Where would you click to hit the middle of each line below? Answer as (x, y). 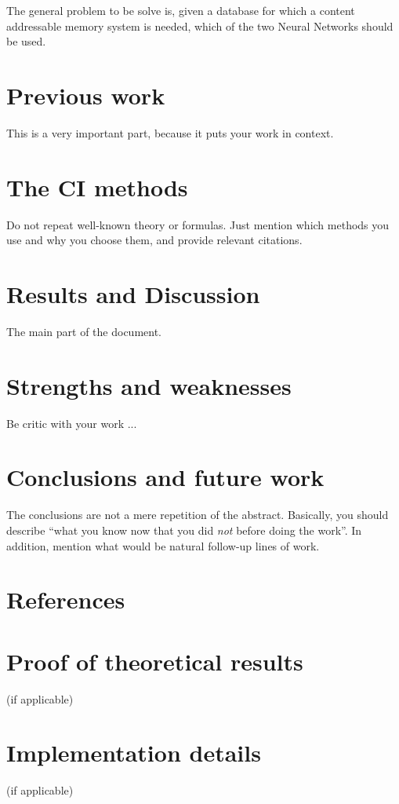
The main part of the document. (84, 331)
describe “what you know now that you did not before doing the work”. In (184, 530)
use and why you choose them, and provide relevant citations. (154, 240)
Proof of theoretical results (155, 661)
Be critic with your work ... (72, 423)
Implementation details (134, 753)
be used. (26, 41)
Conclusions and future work (165, 477)
